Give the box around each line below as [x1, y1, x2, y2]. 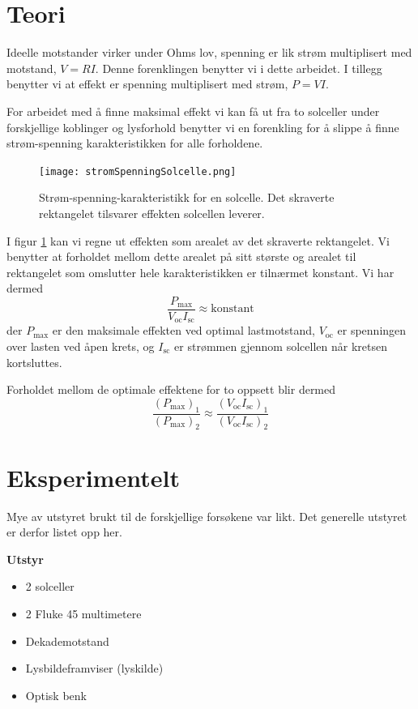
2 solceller [25, 578, 75, 595]
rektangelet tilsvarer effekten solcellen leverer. [39, 204, 265, 221]
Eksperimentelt [6, 460, 180, 493]
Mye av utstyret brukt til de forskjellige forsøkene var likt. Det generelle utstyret [6, 507, 407, 524]
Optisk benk [25, 686, 87, 703]
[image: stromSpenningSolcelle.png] [39, 165, 237, 177]
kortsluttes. [6, 353, 62, 370]
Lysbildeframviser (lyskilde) [25, 660, 164, 677]
